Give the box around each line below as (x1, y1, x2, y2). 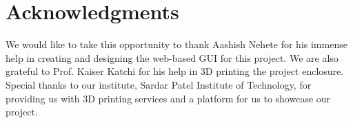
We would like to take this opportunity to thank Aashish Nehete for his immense (6, 37, 347, 52)
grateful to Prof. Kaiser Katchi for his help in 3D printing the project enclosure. (6, 64, 344, 78)
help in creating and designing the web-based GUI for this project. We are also (6, 50, 339, 65)
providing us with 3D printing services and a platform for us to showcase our (6, 91, 331, 105)
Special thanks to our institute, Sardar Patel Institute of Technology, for (6, 77, 312, 91)
